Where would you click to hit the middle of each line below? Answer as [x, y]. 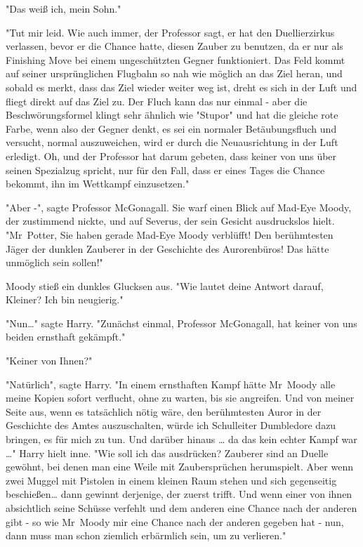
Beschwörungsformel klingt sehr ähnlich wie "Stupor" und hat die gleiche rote [172, 115]
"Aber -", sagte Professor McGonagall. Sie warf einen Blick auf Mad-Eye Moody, [179, 207]
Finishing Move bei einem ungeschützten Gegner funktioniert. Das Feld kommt [176, 59]
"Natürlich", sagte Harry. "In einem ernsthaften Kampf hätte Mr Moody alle [171, 384]
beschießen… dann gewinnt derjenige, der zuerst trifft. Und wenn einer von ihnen [179, 494]
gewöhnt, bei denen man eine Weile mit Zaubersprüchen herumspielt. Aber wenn [179, 467]
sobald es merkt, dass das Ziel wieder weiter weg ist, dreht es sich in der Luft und [181, 87]
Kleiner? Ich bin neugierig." [65, 299]
